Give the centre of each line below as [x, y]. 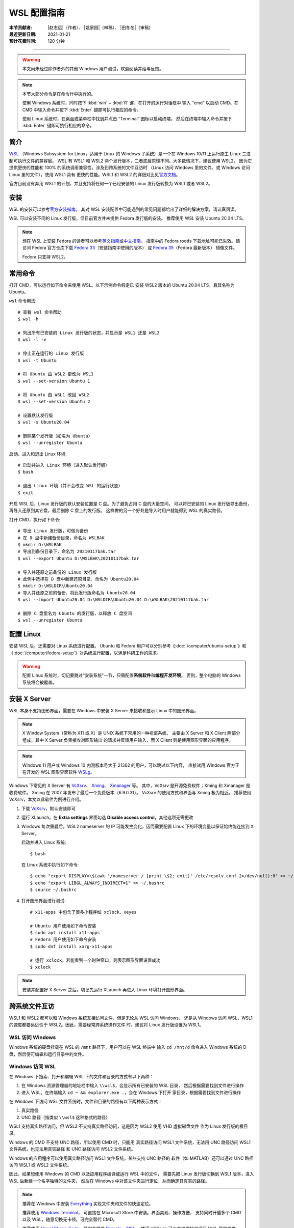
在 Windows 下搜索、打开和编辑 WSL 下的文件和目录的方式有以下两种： [81, 1076]
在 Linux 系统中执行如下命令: [50, 865]
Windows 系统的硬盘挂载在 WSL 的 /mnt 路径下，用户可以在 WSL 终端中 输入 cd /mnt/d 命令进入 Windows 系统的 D [128, 1047]
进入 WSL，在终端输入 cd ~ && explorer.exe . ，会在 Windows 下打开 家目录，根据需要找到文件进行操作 [131, 1092]
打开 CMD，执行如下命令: [35, 519]
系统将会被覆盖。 [39, 682]
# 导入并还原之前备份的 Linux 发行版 [57, 572]
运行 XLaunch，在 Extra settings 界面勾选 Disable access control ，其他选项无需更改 [107, 817]
